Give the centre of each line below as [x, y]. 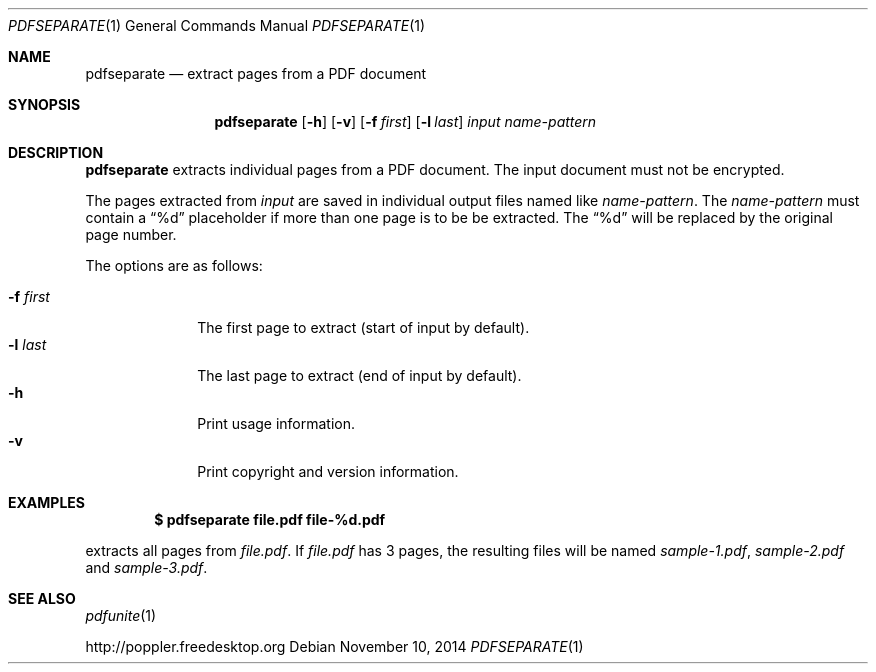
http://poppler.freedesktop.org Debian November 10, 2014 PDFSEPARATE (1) [334, 646]
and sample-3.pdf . [146, 567]
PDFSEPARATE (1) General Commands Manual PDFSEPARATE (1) [217, 25]
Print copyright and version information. [328, 471]
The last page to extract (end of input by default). [359, 375]
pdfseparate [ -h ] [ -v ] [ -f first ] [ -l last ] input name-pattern [405, 121]
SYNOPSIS [44, 104]
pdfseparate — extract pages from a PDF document [256, 73]
